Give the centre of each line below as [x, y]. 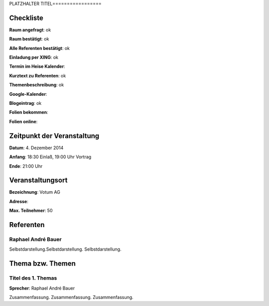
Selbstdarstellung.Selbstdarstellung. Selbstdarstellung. [65, 249]
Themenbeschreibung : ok [37, 85]
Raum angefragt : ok [30, 29]
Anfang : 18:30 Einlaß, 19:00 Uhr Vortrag [50, 157]
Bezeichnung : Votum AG [35, 192]
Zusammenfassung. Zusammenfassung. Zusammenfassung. [71, 297]
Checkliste [26, 18]
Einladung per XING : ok [34, 57]
